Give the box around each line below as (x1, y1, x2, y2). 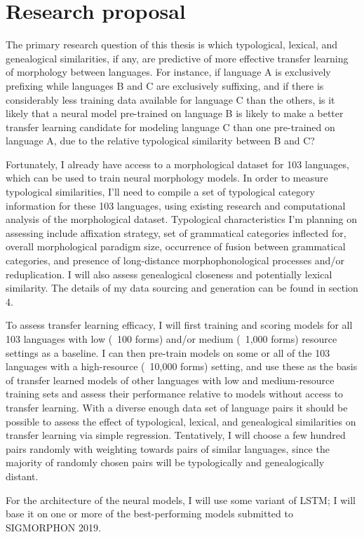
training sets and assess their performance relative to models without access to (6, 386, 344, 401)
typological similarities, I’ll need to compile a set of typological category (6, 184, 315, 199)
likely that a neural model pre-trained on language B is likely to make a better (6, 106, 344, 121)
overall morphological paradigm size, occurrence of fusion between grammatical (6, 239, 346, 254)
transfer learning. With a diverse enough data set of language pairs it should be (6, 400, 348, 414)
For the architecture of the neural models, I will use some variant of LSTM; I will (6, 492, 356, 507)
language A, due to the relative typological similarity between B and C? (6, 133, 315, 148)
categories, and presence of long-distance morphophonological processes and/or (6, 253, 344, 268)
